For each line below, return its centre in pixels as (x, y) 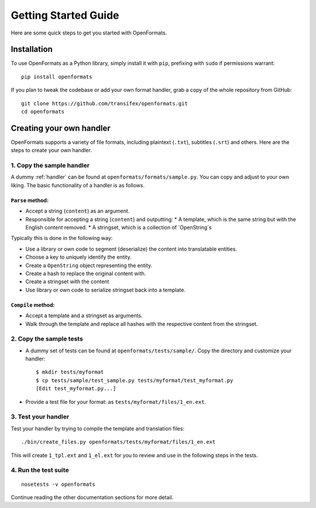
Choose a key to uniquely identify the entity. (78, 257)
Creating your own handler (61, 128)
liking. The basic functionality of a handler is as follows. (78, 185)
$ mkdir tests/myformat (70, 372)
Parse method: (30, 200)
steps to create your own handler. (51, 150)
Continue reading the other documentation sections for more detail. (92, 497)
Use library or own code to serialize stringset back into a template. (106, 290)
